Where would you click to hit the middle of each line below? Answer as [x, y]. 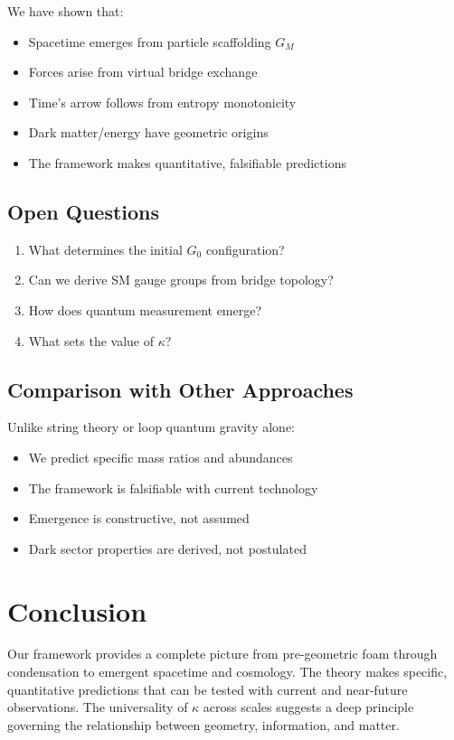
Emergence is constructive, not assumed [139, 518]
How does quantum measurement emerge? [145, 309]
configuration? [245, 249]
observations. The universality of [98, 707]
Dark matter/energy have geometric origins [148, 132]
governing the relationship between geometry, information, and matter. [203, 724]
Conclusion [77, 610]
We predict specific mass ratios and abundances [161, 457]
